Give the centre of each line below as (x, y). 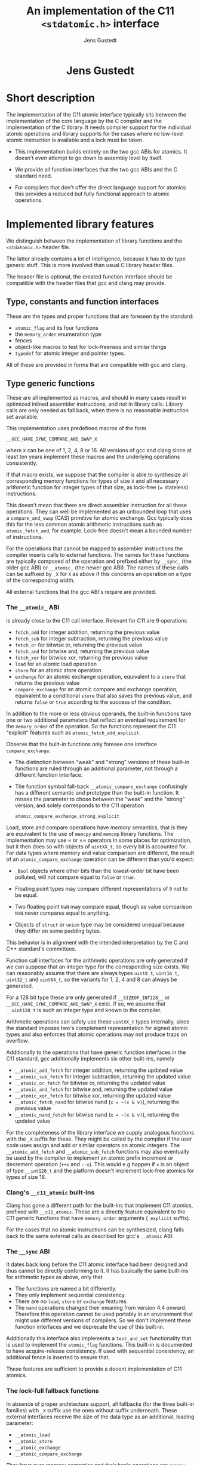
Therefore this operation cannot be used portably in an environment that (104, 1314)
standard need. (33, 176)
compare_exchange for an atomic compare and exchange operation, (96, 689)
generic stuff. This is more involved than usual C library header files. (90, 265)
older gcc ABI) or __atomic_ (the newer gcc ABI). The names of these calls (98, 568)
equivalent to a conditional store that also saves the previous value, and (103, 695)
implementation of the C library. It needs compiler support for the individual (99, 127)
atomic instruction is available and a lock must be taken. (75, 140)
